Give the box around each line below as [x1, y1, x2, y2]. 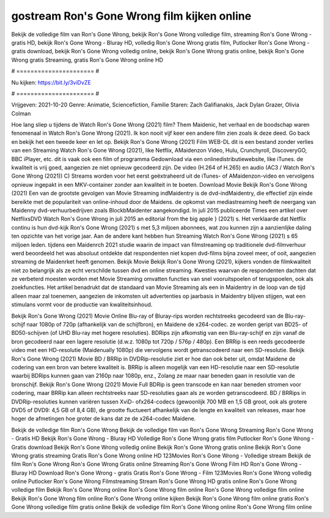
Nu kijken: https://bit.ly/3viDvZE [11, 78, 91, 86]
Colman [11, 110, 31, 117]
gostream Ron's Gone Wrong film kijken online [11, 9, 252, 23]
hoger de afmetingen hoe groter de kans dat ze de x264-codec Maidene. [11, 415, 196, 422]
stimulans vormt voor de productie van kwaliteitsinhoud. [11, 301, 153, 309]
